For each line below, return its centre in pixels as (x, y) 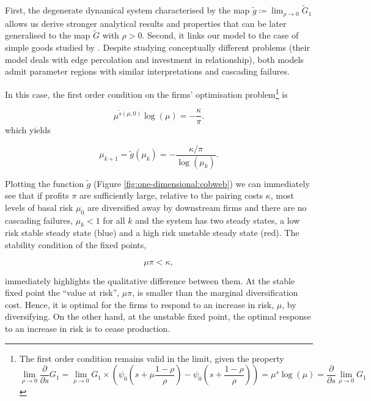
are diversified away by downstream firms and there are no (197, 207)
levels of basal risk (39, 207)
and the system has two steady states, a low (218, 220)
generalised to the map (48, 35)
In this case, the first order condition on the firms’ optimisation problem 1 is (146, 93)
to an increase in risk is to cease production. (88, 329)
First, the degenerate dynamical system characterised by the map (127, 10)
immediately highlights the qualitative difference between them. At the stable (150, 280)
